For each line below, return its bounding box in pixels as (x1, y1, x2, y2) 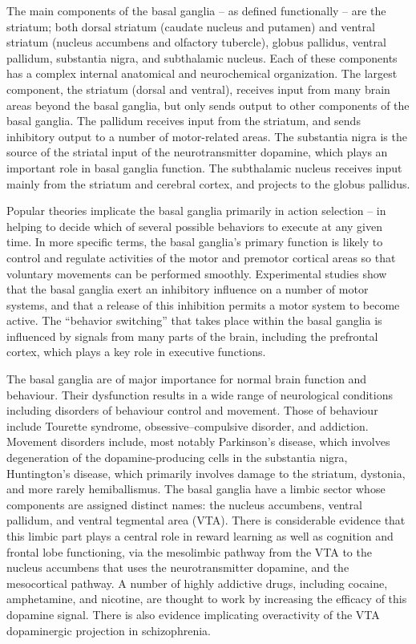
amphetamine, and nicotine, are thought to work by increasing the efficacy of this (6, 590, 407, 607)
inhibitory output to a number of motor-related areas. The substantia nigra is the (6, 128, 407, 144)
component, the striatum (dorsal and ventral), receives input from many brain (6, 80, 390, 97)
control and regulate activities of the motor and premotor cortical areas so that (6, 249, 396, 265)
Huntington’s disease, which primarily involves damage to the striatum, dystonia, (6, 464, 406, 481)
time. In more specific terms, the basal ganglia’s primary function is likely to (6, 233, 383, 250)
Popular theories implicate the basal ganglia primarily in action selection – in (6, 202, 386, 219)
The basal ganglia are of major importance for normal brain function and (6, 371, 367, 387)
